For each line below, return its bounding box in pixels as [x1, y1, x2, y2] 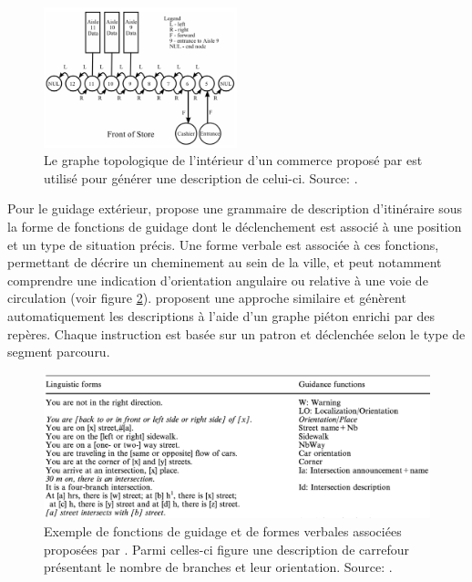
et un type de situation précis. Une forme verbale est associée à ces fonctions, [7, 234, 439, 254]
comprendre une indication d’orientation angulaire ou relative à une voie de [7, 270, 428, 289]
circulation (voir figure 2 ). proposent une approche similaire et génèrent [7, 288, 406, 307]
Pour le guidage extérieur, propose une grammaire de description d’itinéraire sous [7, 199, 463, 218]
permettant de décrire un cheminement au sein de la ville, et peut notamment [7, 253, 442, 272]
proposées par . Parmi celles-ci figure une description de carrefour [44, 539, 409, 558]
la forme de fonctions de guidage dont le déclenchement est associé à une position [7, 216, 462, 235]
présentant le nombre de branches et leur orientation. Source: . [44, 557, 393, 577]
